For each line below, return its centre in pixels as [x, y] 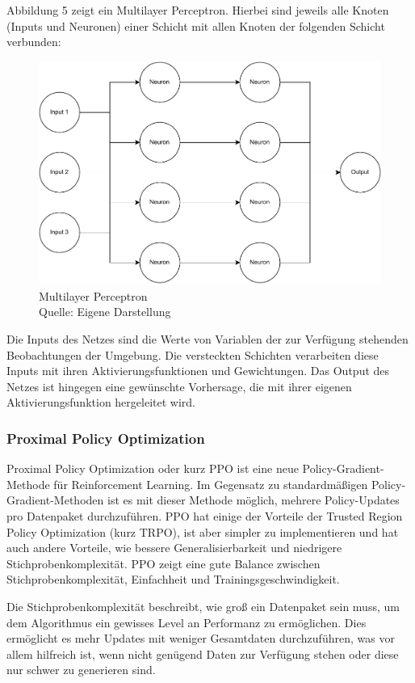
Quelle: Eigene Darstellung [105, 312]
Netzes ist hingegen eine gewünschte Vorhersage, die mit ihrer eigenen [179, 386]
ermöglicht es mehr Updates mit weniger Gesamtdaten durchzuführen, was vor [201, 638]
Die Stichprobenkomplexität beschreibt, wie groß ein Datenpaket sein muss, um [203, 606]
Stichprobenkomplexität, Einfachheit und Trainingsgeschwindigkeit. [173, 579]
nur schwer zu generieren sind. [81, 670]
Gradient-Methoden [55, 500]
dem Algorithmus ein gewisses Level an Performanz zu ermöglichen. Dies [187, 622]
